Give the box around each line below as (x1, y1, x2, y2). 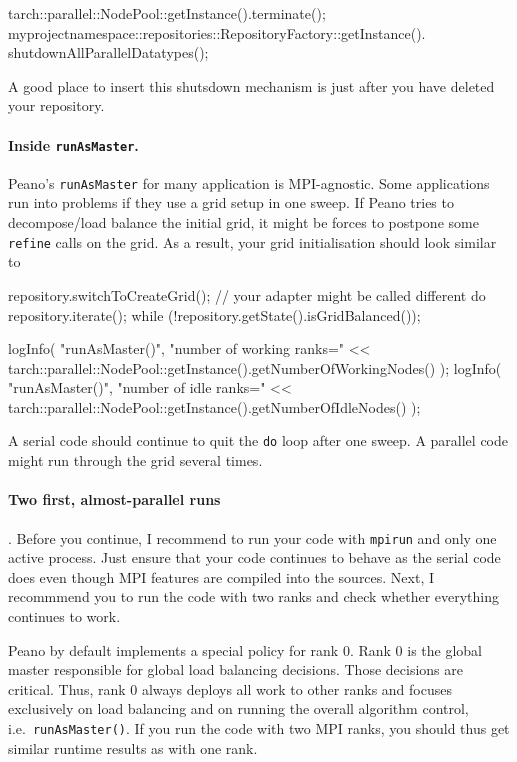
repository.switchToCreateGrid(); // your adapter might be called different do (8, 284, 486, 305)
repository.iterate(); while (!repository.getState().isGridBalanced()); (8, 304, 421, 325)
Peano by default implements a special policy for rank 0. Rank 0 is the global (8, 639, 482, 660)
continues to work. (8, 605, 121, 626)
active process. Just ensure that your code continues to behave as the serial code (8, 547, 501, 568)
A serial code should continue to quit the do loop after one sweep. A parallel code (8, 430, 508, 451)
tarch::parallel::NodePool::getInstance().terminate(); (8, 3, 326, 23)
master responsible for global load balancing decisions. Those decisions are (8, 659, 463, 680)
